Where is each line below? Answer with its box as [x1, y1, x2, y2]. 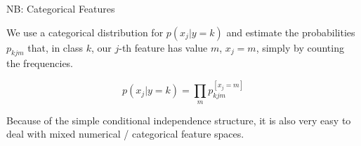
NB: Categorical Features [6, 1, 115, 15]
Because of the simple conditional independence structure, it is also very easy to [6, 112, 351, 127]
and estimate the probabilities [226, 24, 355, 39]
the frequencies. [6, 56, 74, 71]
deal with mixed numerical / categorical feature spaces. [6, 126, 244, 141]
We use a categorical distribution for [6, 24, 164, 39]
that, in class [27, 40, 83, 54]
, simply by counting [256, 40, 344, 54]
